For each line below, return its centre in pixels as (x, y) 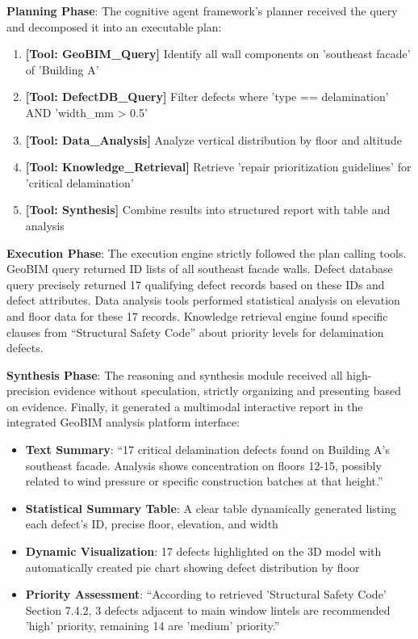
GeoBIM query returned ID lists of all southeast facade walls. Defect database (200, 269)
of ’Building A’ (62, 69)
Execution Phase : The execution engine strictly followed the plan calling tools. (207, 252)
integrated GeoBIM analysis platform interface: (123, 422)
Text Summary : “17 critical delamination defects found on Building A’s (207, 450)
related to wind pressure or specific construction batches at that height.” (204, 481)
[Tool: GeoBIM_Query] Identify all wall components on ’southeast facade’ (218, 54)
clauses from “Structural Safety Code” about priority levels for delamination (195, 332)
